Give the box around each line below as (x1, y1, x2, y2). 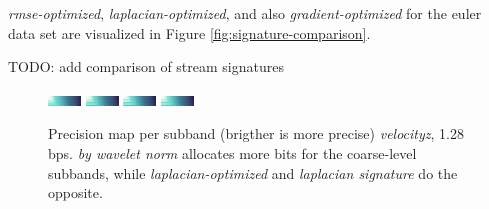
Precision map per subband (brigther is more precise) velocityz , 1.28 (48, 123, 464, 144)
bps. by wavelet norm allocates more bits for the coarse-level (48, 142, 417, 163)
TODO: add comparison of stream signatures (8, 56, 284, 77)
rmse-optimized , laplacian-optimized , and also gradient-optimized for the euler (8, 3, 482, 23)
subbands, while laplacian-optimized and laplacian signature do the (48, 162, 458, 183)
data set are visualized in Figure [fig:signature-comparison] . (8, 22, 371, 43)
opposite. (48, 182, 103, 203)
